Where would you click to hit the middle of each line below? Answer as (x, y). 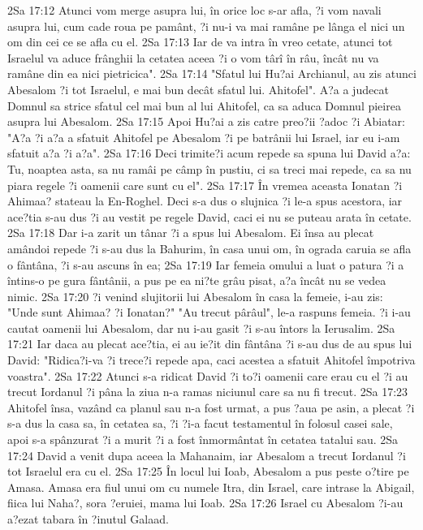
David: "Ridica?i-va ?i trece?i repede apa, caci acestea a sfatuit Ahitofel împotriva (211, 360)
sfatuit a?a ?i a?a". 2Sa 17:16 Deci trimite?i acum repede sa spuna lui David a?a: (209, 153)
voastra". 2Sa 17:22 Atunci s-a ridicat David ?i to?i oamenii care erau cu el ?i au (208, 375)
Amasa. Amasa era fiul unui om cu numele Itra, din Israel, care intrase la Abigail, (211, 487)
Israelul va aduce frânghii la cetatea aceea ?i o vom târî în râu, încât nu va (193, 57)
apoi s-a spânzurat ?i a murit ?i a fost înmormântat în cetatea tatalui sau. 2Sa (203, 440)
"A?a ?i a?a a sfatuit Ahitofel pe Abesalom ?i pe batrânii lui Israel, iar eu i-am (204, 137)
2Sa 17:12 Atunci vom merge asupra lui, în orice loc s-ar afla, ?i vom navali (194, 10)
